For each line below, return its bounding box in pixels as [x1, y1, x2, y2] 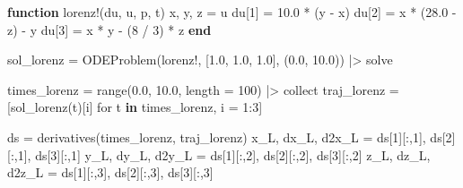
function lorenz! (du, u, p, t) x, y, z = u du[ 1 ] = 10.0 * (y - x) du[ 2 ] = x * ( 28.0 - [7, 3, 457, 21]
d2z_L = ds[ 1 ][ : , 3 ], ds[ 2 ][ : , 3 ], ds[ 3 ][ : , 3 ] [7, 163, 214, 182]
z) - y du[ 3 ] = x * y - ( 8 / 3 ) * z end [7, 20, 212, 38]
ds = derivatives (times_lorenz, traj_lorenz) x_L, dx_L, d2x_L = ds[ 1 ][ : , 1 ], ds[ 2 [7, 127, 452, 146]
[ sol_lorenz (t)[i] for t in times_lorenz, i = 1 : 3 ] [7, 98, 263, 116]
